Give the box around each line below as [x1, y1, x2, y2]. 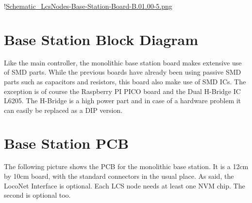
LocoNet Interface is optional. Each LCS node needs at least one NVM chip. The [4, 180, 245, 190]
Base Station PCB [4, 133, 129, 153]
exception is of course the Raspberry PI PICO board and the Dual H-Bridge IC [4, 86, 241, 96]
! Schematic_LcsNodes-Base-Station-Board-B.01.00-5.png [4, 1, 172, 11]
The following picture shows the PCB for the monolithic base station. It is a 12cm [4, 161, 249, 172]
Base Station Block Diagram [4, 29, 199, 49]
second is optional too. [4, 190, 71, 200]
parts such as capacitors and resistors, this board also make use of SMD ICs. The [4, 76, 246, 86]
